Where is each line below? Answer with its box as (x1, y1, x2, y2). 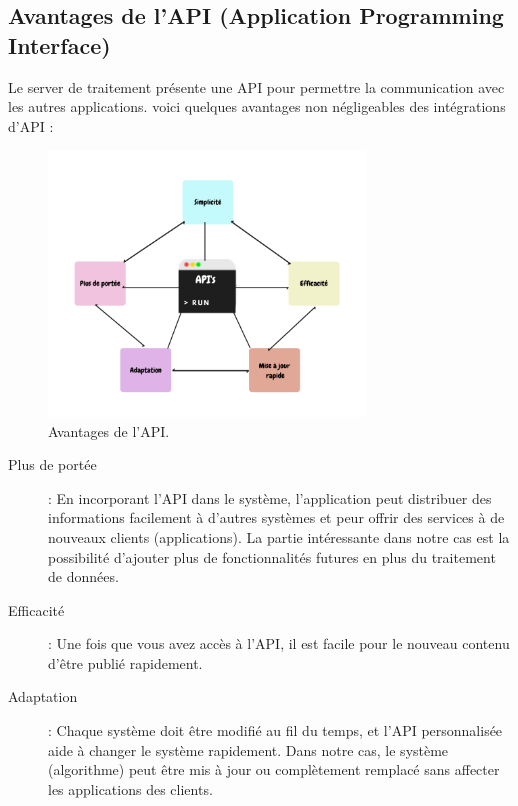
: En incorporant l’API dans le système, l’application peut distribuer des (48, 487, 492, 508)
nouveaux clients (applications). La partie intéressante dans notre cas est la (48, 526, 510, 547)
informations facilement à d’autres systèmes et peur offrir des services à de (48, 507, 505, 528)
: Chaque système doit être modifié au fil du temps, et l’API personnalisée (48, 720, 503, 741)
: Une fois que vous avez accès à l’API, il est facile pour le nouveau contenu (48, 633, 510, 654)
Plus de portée (8, 454, 97, 475)
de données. (48, 566, 119, 587)
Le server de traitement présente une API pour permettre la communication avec (8, 76, 505, 97)
